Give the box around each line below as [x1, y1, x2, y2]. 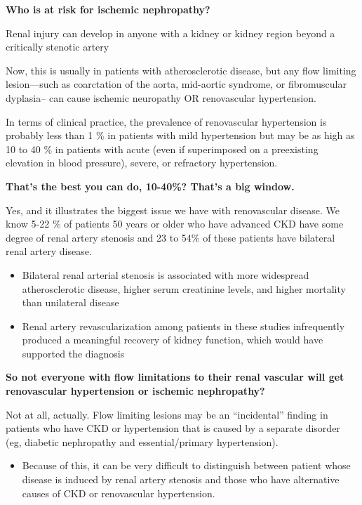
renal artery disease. [6, 244, 92, 258]
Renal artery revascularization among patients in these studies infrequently [22, 318, 345, 333]
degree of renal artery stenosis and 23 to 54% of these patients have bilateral [6, 230, 335, 244]
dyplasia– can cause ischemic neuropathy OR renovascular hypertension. [6, 90, 316, 105]
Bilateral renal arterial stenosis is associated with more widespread [22, 267, 309, 282]
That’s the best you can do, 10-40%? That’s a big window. [6, 178, 295, 193]
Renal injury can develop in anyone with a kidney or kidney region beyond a [6, 25, 335, 40]
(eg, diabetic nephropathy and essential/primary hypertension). [6, 434, 279, 449]
